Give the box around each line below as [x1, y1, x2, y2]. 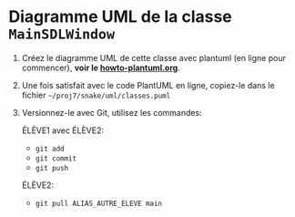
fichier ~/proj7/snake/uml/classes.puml [21, 89, 171, 100]
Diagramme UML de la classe [8, 6, 233, 27]
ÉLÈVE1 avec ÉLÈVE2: [21, 125, 104, 136]
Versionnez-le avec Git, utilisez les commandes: [21, 107, 202, 118]
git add [35, 144, 65, 153]
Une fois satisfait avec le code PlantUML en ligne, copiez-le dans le [21, 79, 275, 90]
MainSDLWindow [8, 26, 116, 43]
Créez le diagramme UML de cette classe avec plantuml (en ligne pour [21, 52, 286, 63]
